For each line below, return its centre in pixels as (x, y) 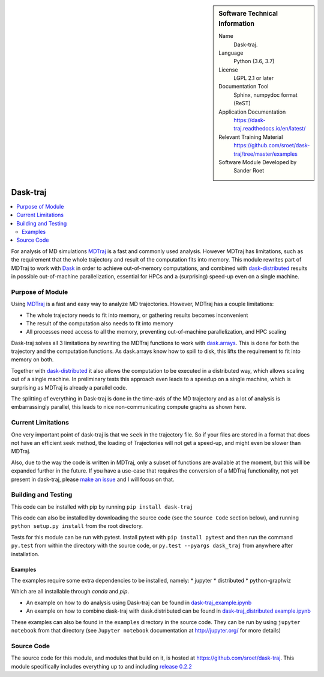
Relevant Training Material (251, 137)
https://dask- (250, 120)
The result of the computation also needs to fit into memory (100, 323)
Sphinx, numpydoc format (266, 95)
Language (231, 53)
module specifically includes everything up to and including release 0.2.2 (101, 666)
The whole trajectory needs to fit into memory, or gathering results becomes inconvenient (137, 315)
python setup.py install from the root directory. (77, 526)
